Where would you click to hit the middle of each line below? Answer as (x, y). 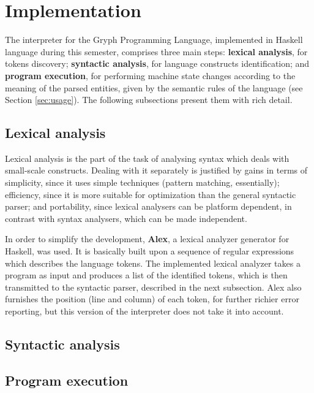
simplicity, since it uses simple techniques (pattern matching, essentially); (142, 182)
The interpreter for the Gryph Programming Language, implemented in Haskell (154, 40)
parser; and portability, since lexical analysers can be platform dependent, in (148, 206)
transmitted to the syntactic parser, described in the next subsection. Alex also (153, 287)
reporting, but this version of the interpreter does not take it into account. (144, 311)
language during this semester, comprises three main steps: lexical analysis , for (156, 51)
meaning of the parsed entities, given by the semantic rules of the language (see (154, 87)
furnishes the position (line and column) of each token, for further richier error (152, 299)
